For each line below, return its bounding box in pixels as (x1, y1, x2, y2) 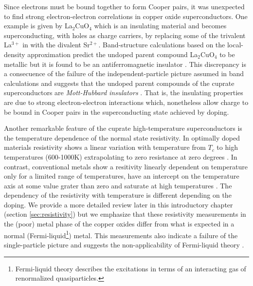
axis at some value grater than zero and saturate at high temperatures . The (4, 180, 232, 190)
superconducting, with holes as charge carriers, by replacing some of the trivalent (4, 30, 246, 40)
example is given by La (4, 20, 72, 31)
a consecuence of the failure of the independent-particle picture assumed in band (4, 68, 244, 79)
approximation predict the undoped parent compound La (27, 49, 198, 59)
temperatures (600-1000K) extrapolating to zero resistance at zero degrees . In (4, 151, 237, 162)
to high (217, 142, 238, 152)
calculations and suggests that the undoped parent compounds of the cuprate (4, 78, 235, 88)
